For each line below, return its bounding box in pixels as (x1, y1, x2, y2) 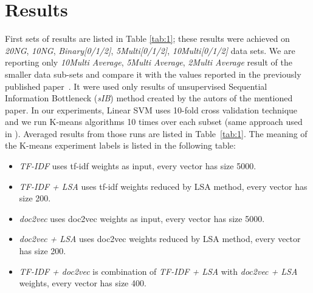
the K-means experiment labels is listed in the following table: (5, 139, 236, 152)
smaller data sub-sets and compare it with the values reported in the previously (5, 67, 301, 80)
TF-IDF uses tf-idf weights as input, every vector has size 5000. (19, 160, 256, 172)
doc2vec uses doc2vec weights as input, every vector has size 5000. (19, 212, 265, 224)
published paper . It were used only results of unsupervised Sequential (5, 79, 267, 92)
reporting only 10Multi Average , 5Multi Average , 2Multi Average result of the (5, 56, 292, 69)
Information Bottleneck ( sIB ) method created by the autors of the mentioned (5, 92, 293, 104)
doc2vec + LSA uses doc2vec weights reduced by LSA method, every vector (19, 232, 301, 245)
